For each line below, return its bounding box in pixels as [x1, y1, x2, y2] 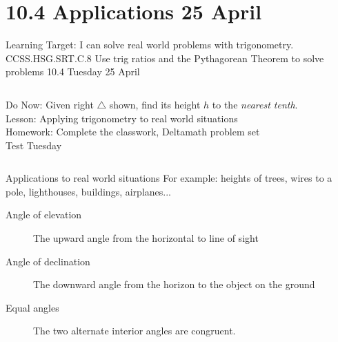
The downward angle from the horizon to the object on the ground [33, 277, 315, 292]
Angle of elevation [6, 207, 82, 222]
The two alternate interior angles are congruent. [33, 323, 236, 338]
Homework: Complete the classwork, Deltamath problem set [6, 124, 260, 139]
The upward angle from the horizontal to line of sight [33, 231, 259, 245]
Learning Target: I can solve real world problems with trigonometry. [6, 37, 294, 52]
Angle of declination [6, 254, 90, 268]
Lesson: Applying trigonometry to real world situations [6, 111, 238, 125]
